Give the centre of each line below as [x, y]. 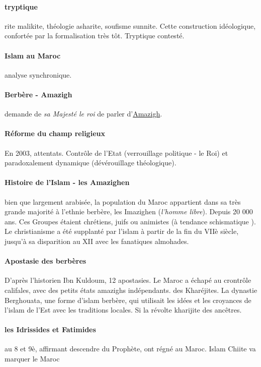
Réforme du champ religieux [55, 133]
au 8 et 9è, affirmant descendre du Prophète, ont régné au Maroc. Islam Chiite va [130, 349]
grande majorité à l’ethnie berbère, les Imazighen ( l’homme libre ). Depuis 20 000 [129, 211]
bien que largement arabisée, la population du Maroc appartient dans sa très [123, 201]
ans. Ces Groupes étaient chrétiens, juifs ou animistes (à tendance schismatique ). [130, 221]
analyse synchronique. [38, 74]
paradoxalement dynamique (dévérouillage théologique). [91, 163]
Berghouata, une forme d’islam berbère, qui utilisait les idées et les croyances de [128, 300]
